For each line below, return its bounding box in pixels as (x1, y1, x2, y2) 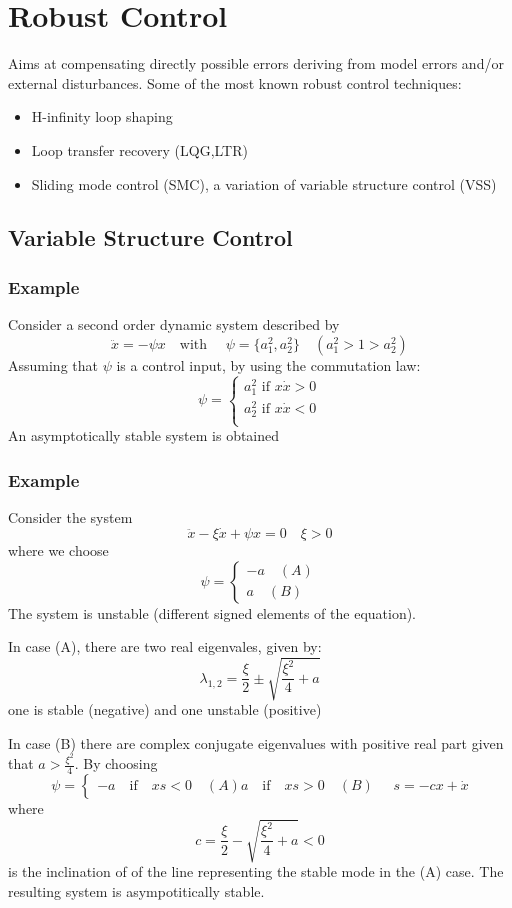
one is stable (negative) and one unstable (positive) (8, 699, 322, 720)
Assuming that (8, 354, 98, 375)
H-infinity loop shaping (31, 106, 173, 127)
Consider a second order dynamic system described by (8, 314, 340, 335)
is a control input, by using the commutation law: (116, 354, 421, 375)
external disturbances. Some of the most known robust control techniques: (8, 72, 462, 93)
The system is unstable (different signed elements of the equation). (8, 602, 417, 623)
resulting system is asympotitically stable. (8, 880, 265, 901)
